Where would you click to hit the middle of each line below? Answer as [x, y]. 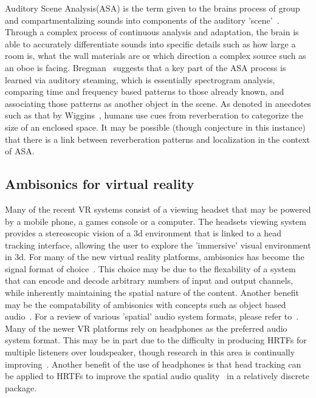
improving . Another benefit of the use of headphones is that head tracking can [153, 364]
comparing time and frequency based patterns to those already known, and [145, 91]
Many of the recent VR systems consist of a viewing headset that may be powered [158, 209]
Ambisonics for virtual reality [100, 184]
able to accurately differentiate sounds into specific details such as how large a [150, 43]
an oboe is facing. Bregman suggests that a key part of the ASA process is [146, 67]
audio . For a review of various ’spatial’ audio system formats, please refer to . [152, 316]
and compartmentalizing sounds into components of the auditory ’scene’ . [142, 20]
